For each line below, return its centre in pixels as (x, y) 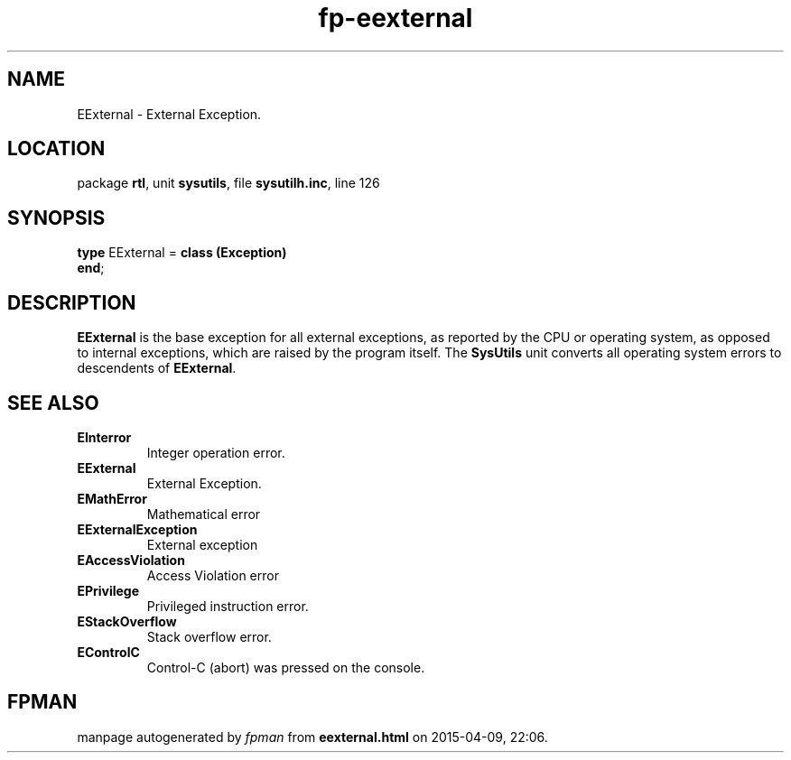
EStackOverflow (127, 621)
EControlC (108, 652)
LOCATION (56, 149)
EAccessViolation (131, 560)
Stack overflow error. (209, 636)
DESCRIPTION (72, 302)
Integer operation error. (216, 452)
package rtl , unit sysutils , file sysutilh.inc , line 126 (228, 183)
